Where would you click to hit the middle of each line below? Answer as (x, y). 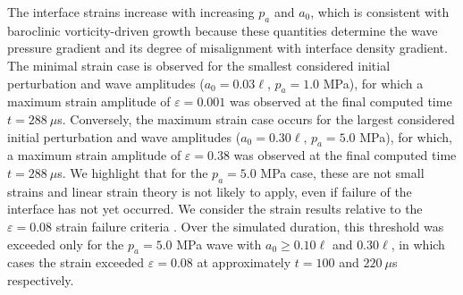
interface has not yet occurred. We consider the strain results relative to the (215, 209)
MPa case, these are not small (342, 172)
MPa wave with (219, 244)
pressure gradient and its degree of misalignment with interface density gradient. (227, 48)
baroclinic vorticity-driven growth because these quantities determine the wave (223, 30)
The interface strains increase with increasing (131, 12)
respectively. (41, 279)
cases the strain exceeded (76, 262)
